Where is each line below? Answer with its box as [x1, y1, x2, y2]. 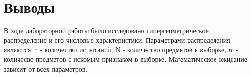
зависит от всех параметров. [4, 63, 88, 74]
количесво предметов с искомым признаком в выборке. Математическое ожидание [4, 54, 247, 64]
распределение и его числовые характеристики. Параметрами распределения [4, 35, 230, 45]
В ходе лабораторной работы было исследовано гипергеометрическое [4, 25, 209, 36]
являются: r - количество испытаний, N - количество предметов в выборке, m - [4, 44, 239, 55]
